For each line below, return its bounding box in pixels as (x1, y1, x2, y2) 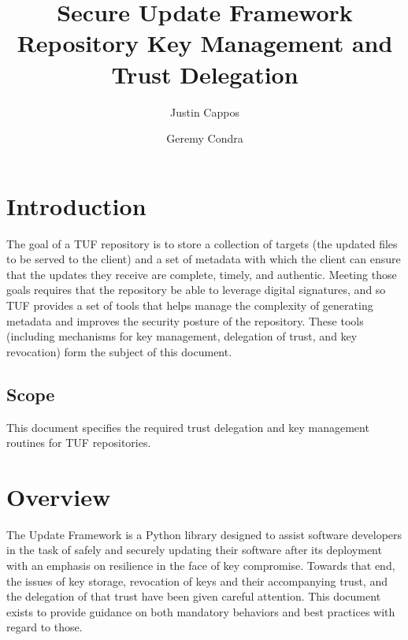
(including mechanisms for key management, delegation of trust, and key (6, 328, 358, 344)
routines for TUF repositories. (6, 434, 151, 451)
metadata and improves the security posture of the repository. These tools (6, 312, 364, 329)
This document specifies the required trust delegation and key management (6, 419, 369, 435)
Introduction (6, 189, 147, 221)
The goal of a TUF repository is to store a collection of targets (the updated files (6, 235, 398, 251)
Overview (6, 480, 111, 512)
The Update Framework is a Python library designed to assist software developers (6, 526, 402, 542)
